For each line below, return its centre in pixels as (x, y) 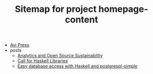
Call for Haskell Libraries (43, 61)
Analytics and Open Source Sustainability (60, 56)
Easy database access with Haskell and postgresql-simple (77, 66)
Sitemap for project (55, 9)
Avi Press (19, 45)
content (81, 20)
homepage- (123, 9)
